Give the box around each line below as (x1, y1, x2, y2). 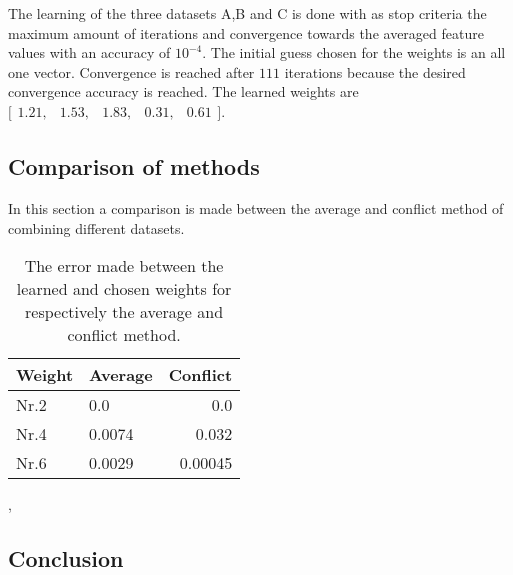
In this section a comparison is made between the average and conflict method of (8, 198, 504, 219)
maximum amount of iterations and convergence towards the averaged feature (8, 22, 484, 43)
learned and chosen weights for (16, 277, 232, 301)
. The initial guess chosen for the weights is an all (202, 42, 506, 63)
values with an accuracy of (8, 42, 171, 63)
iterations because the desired (284, 61, 466, 82)
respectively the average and (25, 300, 224, 324)
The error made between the (24, 254, 224, 278)
